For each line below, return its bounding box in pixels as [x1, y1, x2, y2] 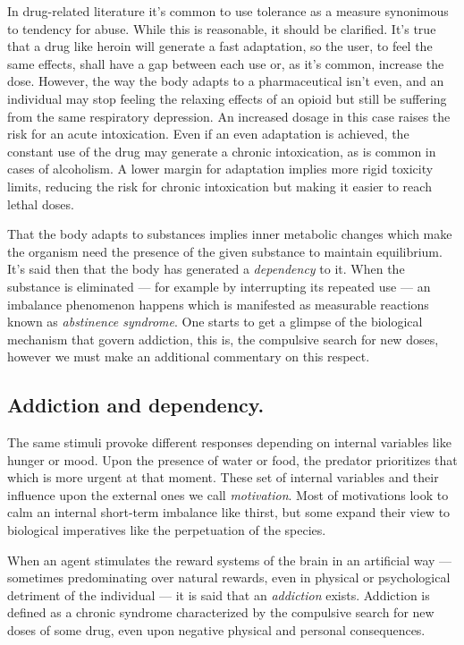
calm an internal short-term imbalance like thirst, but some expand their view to [7, 503, 451, 522]
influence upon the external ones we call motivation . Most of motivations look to [7, 485, 449, 504]
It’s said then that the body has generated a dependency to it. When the [7, 259, 405, 278]
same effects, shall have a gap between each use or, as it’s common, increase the [7, 54, 444, 72]
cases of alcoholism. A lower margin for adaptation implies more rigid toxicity [7, 159, 434, 178]
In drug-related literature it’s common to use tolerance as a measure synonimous [7, 2, 449, 20]
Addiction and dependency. [7, 391, 265, 419]
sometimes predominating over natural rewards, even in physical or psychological [7, 568, 451, 587]
